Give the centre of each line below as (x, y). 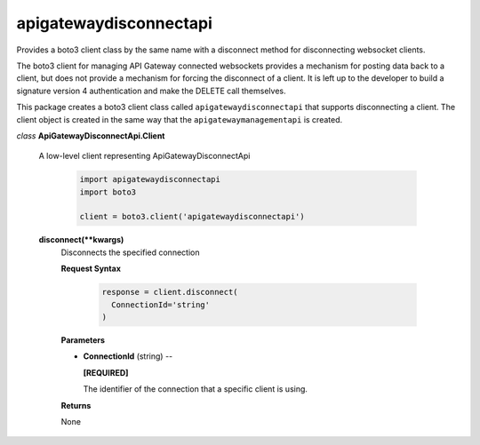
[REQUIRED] (106, 372)
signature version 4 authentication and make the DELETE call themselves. (151, 91)
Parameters (83, 340)
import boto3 (108, 192)
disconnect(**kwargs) (81, 240)
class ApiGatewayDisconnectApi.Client (91, 135)
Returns (76, 405)
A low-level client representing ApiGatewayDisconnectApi (144, 156)
